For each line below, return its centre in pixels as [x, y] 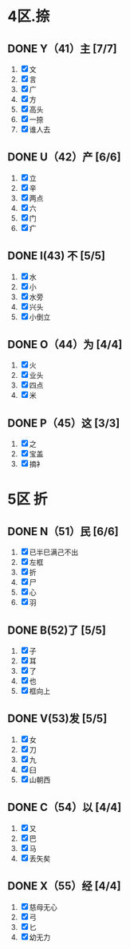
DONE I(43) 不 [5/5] [56, 256]
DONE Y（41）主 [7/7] [62, 49]
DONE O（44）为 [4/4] [65, 345]
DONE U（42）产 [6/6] [64, 157]
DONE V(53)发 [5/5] [57, 719]
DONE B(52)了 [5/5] [57, 630]
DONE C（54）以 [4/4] [65, 807]
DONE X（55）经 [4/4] [64, 886]
